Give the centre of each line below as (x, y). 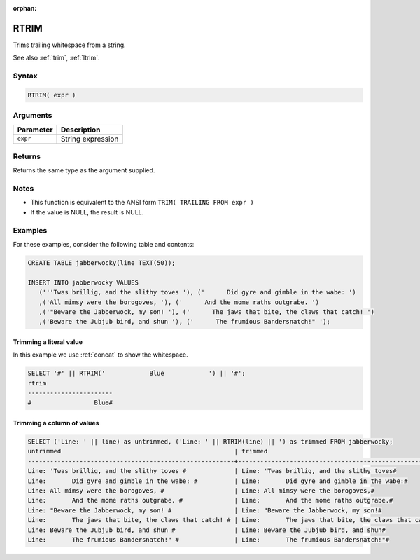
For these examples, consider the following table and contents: (104, 244)
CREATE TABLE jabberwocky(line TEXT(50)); (101, 262)
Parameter (35, 130)
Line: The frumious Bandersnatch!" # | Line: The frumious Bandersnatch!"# (209, 539)
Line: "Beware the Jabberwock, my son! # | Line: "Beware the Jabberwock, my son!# (205, 510)
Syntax (25, 76)
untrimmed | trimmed (148, 451)
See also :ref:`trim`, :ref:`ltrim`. (57, 58)
